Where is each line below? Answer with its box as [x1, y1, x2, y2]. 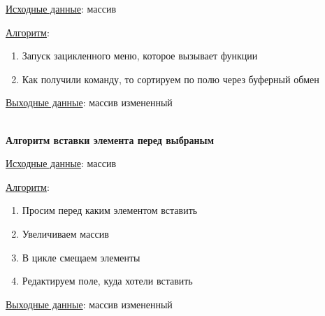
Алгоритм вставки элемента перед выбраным [6, 132, 215, 147]
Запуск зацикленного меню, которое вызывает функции [22, 48, 258, 63]
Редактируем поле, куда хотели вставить [22, 273, 193, 288]
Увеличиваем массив [22, 226, 109, 240]
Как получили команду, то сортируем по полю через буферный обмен [22, 71, 319, 86]
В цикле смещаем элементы [22, 250, 140, 264]
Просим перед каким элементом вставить [22, 203, 198, 217]
